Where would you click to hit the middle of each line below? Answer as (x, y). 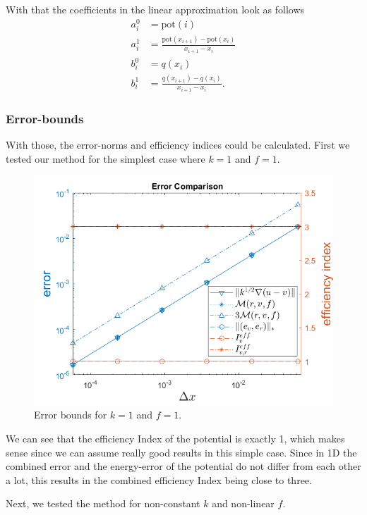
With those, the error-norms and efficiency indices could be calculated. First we (178, 145)
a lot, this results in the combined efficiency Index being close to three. (159, 479)
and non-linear (243, 503)
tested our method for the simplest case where (106, 158)
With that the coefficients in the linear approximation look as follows (155, 9)
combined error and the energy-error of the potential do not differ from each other (183, 466)
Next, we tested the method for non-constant (103, 503)
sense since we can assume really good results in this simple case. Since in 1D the (181, 452)
